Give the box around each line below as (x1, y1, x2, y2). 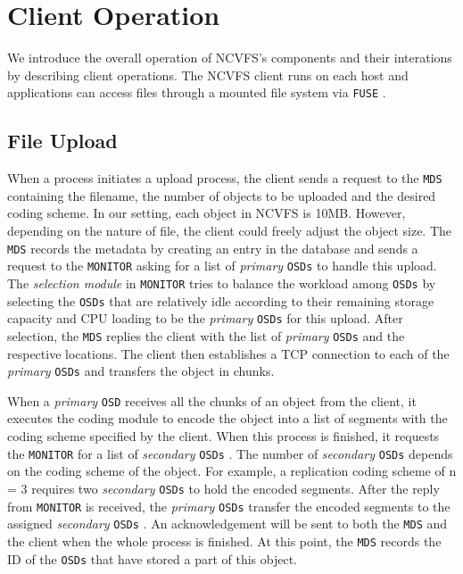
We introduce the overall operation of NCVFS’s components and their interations (7, 48, 452, 67)
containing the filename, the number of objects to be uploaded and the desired (7, 186, 436, 204)
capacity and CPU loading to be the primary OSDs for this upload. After (7, 309, 403, 328)
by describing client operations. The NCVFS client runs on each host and (7, 65, 409, 84)
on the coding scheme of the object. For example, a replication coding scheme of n (7, 462, 457, 480)
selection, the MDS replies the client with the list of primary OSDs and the (7, 326, 405, 345)
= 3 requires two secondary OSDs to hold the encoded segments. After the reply (7, 478, 440, 497)
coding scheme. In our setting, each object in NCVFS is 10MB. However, (7, 204, 406, 222)
